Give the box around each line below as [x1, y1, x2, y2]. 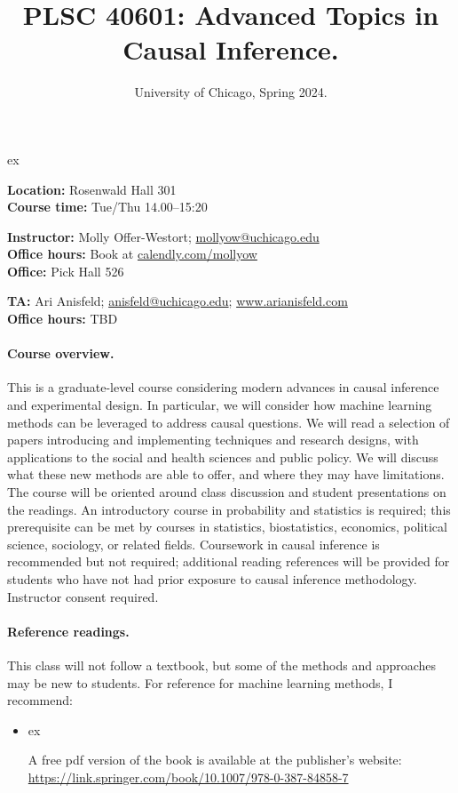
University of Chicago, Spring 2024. [134, 83, 328, 101]
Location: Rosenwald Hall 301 [7, 180, 177, 198]
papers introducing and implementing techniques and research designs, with [7, 430, 419, 449]
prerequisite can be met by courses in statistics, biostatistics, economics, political [7, 517, 447, 536]
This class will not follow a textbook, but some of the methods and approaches [7, 655, 437, 674]
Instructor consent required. [7, 587, 159, 605]
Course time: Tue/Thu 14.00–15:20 [7, 197, 208, 216]
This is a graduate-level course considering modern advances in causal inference [7, 378, 439, 396]
